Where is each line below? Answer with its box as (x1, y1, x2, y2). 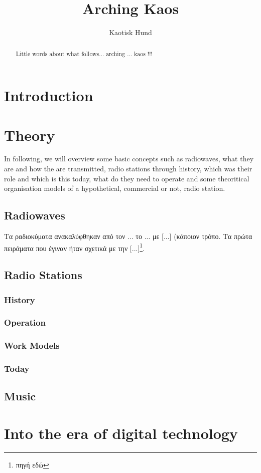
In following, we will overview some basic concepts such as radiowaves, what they (4, 153, 254, 164)
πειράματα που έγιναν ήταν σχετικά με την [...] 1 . (4, 241, 145, 253)
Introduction (4, 85, 93, 106)
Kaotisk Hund (109, 27, 152, 38)
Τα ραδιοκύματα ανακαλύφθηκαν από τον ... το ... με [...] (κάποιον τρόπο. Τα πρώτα (4, 231, 252, 242)
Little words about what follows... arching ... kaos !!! (16, 49, 153, 58)
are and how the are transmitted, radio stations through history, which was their (4, 163, 252, 174)
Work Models (4, 339, 60, 352)
